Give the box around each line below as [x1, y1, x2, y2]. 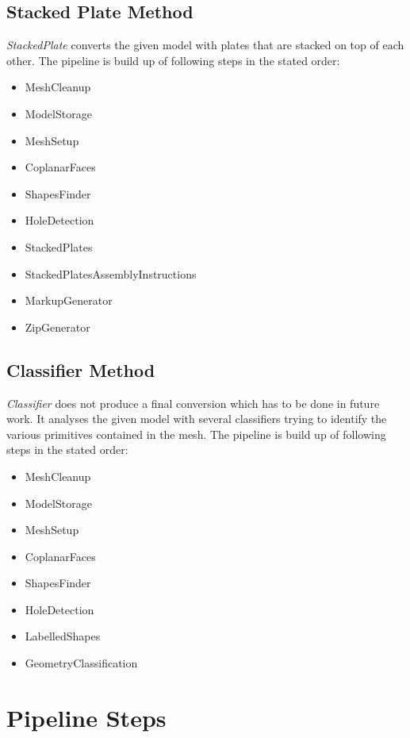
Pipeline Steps [6, 701, 167, 733]
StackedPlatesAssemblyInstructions [25, 265, 197, 282]
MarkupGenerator [25, 292, 113, 309]
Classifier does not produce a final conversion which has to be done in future [6, 394, 380, 411]
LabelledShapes [25, 628, 101, 644]
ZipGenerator [25, 318, 90, 335]
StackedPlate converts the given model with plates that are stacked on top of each [6, 37, 404, 53]
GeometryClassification [25, 655, 138, 671]
